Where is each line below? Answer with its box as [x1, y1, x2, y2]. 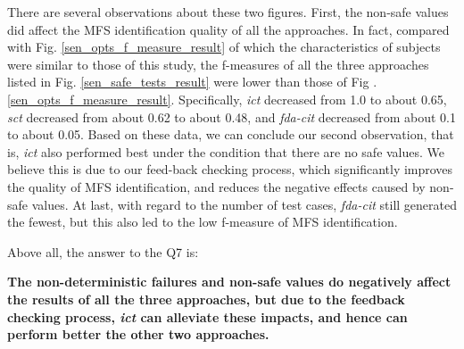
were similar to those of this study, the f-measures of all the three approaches [7, 54, 429, 73]
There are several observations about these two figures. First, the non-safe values [7, 3, 449, 21]
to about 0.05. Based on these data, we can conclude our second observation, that [7, 125, 454, 144]
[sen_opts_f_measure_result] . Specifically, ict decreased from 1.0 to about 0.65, [7, 89, 447, 108]
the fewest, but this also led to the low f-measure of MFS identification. [7, 212, 398, 231]
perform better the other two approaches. [7, 325, 269, 344]
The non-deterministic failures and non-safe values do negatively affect [7, 272, 452, 291]
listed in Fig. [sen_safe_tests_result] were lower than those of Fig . [7, 72, 377, 91]
